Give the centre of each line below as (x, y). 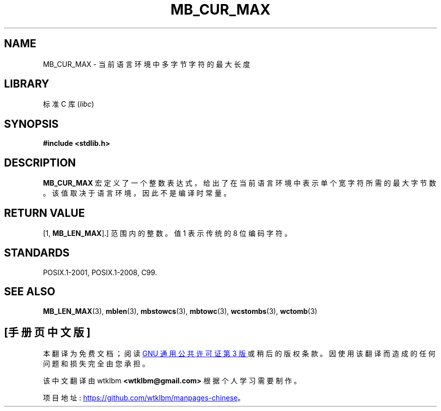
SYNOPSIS (31, 124)
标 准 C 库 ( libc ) (68, 104)
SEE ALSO (30, 292)
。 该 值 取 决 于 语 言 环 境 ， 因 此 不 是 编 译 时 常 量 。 (137, 193)
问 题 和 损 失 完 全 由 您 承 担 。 (96, 363)
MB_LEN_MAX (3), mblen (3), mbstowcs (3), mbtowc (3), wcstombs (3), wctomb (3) (180, 311)
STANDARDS (37, 253)
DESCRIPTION (40, 162)
